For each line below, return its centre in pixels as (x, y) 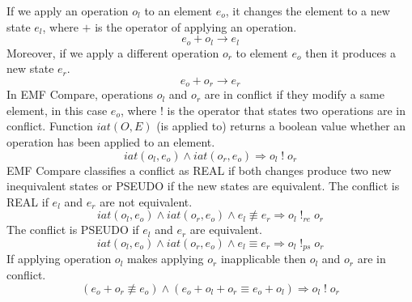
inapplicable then (263, 259)
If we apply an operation (68, 11)
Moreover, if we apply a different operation (113, 52)
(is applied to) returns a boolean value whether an (281, 126)
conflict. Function (50, 126)
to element (262, 52)
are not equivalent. (146, 201)
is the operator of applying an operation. (196, 26)
